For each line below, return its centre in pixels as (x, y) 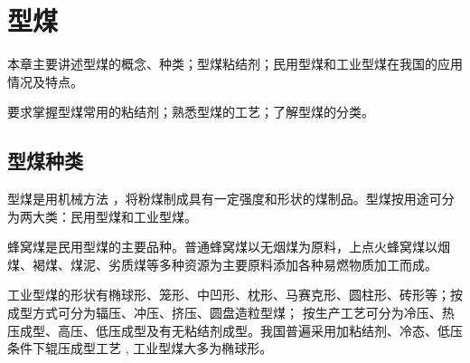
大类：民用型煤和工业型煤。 (114, 216)
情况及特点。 (45, 81)
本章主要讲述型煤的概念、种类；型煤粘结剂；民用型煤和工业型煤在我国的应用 (235, 64)
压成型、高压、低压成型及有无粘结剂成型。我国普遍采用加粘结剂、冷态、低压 (235, 330)
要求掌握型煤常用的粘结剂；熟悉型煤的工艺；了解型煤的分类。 (191, 112)
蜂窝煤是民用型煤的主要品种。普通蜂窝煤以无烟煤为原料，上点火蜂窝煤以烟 (229, 247)
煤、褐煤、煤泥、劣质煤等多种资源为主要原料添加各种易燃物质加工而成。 (222, 264)
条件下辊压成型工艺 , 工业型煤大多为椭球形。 (140, 348)
